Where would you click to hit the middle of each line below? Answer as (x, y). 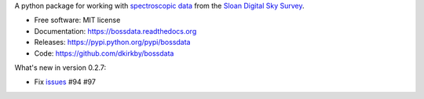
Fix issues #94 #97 (65, 82)
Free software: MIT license (77, 20)
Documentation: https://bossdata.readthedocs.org (115, 31)
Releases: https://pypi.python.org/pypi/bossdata (112, 42)
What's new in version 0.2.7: (60, 68)
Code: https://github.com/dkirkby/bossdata (104, 53)
